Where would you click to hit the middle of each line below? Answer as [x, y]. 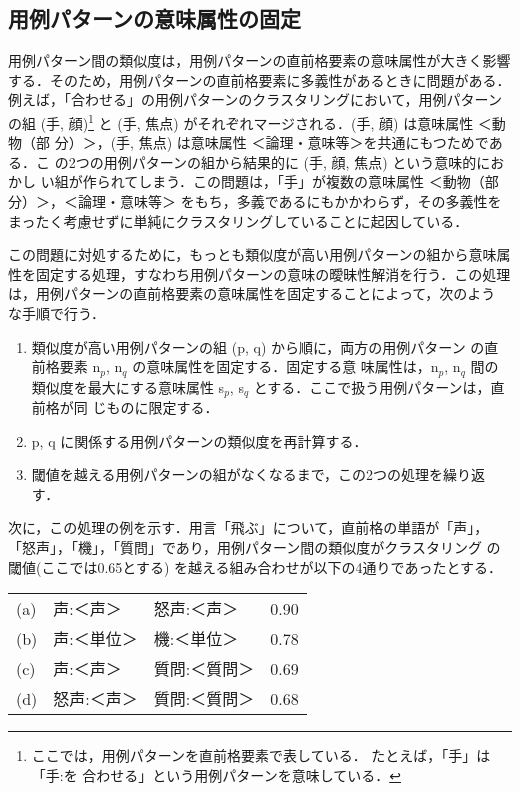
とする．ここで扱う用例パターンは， [372, 386]
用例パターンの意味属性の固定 [154, 18]
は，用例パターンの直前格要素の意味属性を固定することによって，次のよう [252, 293]
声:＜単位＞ [95, 639]
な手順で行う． [56, 312]
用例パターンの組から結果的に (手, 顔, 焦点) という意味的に [297, 161]
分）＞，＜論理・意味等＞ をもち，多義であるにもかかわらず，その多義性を [255, 201]
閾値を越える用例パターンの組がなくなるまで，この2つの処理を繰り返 [258, 474]
